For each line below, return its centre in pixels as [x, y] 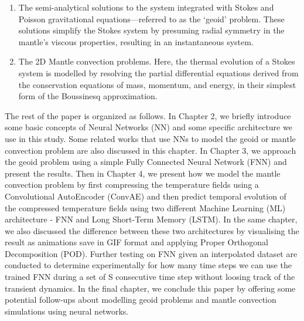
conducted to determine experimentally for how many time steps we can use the [148, 265]
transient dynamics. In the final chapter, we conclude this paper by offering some [150, 288]
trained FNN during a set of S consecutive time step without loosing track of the [150, 277]
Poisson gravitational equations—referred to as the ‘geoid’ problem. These [151, 18]
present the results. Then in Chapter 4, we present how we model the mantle [143, 173]
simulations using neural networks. [67, 311]
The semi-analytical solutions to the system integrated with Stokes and [146, 7]
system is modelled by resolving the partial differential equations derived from [158, 72]
